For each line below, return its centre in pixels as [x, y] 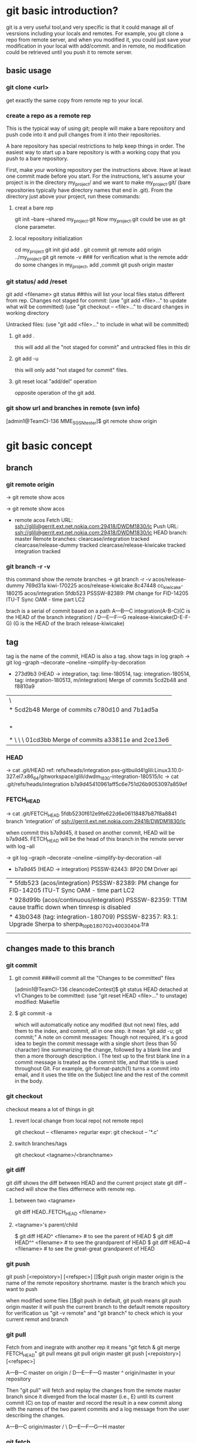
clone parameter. [35, 227]
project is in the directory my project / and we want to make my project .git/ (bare [98, 183]
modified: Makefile [37, 1002]
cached [15, 1189]
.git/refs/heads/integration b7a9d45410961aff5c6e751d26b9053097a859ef [97, 784]
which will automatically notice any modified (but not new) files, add [97, 1025]
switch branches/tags [41, 1143]
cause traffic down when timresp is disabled [70, 907]
